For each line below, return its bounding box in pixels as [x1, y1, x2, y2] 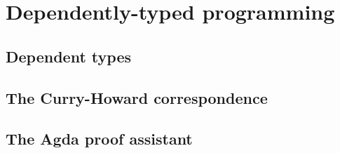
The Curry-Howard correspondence [6, 86, 268, 108]
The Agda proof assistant [6, 128, 193, 149]
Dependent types [6, 45, 131, 67]
